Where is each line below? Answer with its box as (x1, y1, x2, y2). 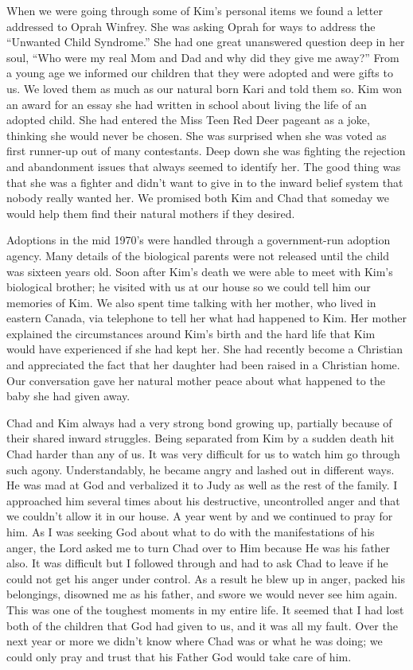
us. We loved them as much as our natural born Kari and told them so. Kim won (6, 80, 403, 96)
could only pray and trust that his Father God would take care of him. (6, 648, 352, 664)
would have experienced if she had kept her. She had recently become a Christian (6, 341, 403, 357)
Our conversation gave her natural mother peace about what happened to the (6, 372, 385, 388)
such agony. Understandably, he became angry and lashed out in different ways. (6, 461, 395, 477)
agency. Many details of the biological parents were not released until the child (6, 247, 390, 263)
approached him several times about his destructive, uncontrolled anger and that (6, 492, 400, 508)
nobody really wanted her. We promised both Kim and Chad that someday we (6, 189, 389, 206)
